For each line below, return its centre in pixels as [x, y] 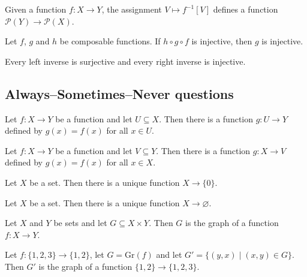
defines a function [246, 9]
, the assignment [132, 9]
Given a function [36, 9]
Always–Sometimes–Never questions [119, 93]
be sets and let [80, 223]
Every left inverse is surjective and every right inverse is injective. [125, 61]
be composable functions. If [110, 41]
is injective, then [222, 41]
